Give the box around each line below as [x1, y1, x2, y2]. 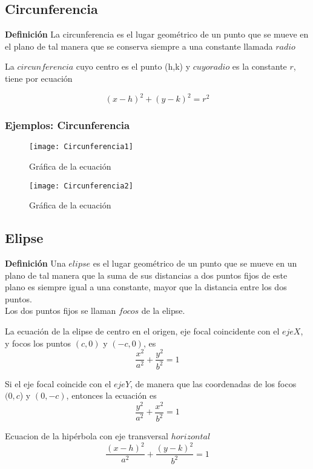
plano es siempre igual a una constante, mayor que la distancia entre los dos [5, 281, 287, 293]
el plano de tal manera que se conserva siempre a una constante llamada [5, 39, 273, 52]
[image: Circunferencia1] [29, 142, 133, 151]
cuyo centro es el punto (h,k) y [76, 60, 191, 73]
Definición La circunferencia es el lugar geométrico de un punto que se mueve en [5, 28, 309, 41]
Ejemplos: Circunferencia [5, 118, 130, 132]
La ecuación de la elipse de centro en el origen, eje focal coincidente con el [5, 324, 280, 337]
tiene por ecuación [5, 72, 73, 84]
